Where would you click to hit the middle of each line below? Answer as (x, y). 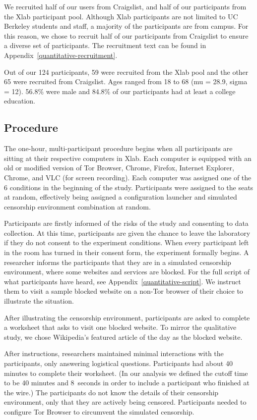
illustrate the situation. (39, 301)
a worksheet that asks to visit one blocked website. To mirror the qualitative (120, 327)
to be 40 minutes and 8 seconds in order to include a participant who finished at (127, 383)
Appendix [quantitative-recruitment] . (61, 55)
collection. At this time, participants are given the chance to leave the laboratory (127, 233)
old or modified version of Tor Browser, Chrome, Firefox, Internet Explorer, (119, 168)
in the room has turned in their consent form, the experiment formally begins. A (127, 252)
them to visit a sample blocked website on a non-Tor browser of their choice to (124, 291)
